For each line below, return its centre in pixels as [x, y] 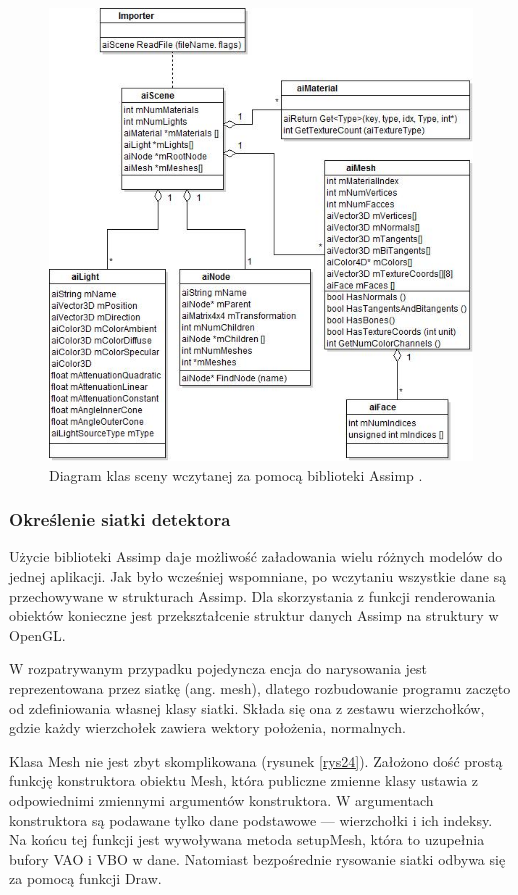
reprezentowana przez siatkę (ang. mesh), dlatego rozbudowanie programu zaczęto [260, 687]
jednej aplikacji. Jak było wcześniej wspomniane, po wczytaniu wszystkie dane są [258, 575]
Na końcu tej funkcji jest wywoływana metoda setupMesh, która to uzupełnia [247, 839]
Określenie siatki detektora [120, 519]
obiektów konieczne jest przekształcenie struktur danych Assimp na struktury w [254, 615]
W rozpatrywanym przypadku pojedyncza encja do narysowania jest [218, 668]
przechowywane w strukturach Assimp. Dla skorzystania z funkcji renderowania [252, 595]
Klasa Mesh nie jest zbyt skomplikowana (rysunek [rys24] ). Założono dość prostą [256, 760]
